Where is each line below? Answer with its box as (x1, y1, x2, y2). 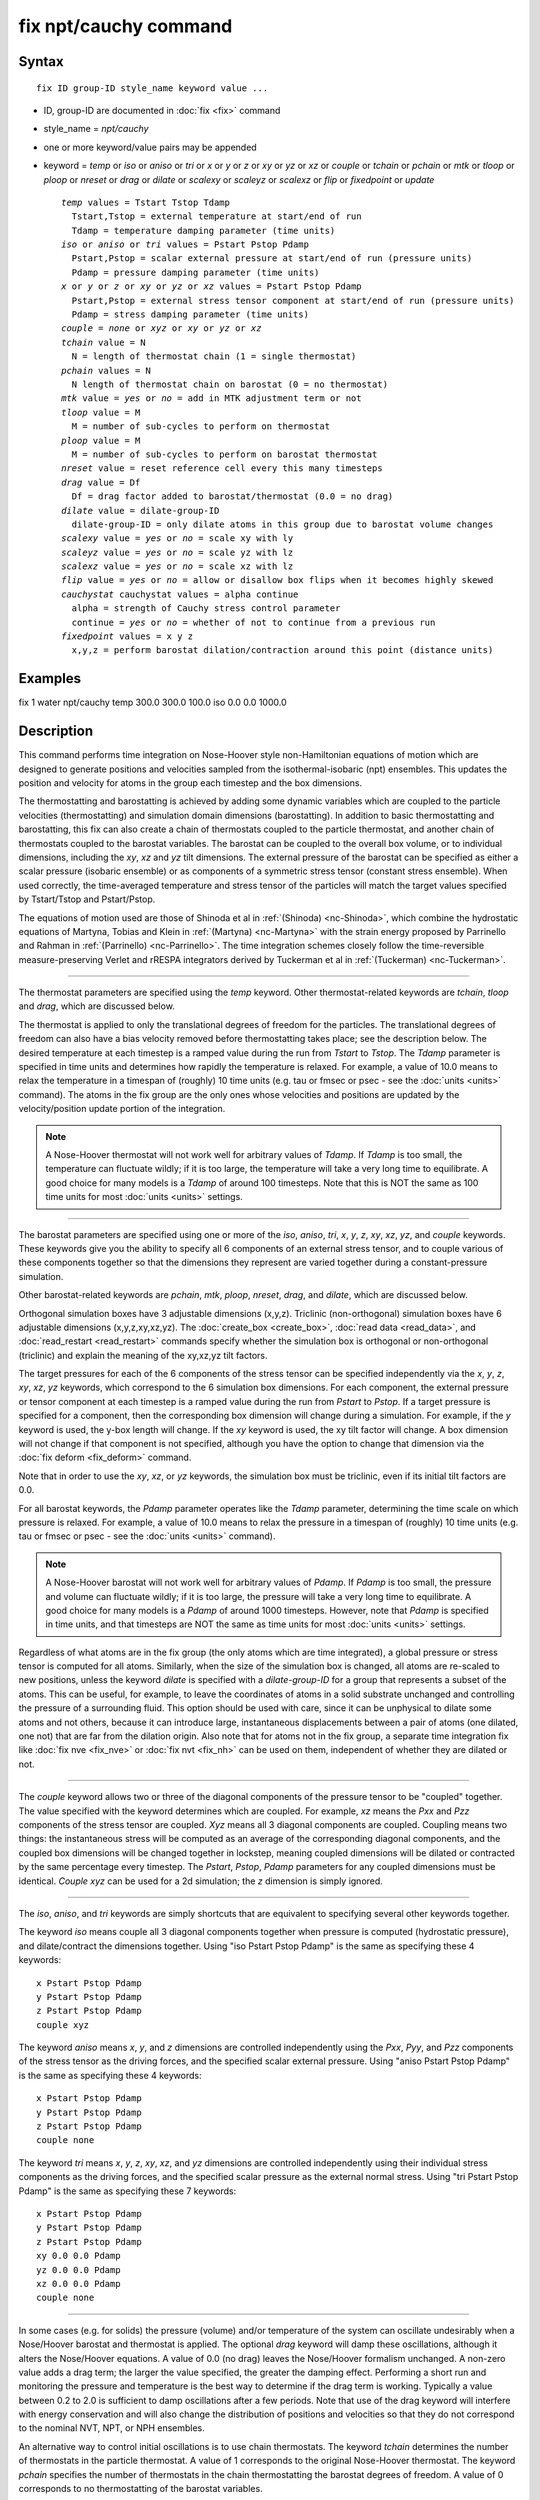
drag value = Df (61, 476, 141, 488)
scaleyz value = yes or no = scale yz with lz (61, 546, 294, 558)
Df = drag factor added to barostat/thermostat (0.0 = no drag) (71, 491, 394, 502)
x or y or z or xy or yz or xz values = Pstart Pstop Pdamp (61, 281, 362, 292)
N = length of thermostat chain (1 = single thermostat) (71, 351, 357, 362)
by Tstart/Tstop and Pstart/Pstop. (18, 893, 156, 905)
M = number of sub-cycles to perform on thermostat (71, 421, 330, 432)
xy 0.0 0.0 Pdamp (36, 2250, 121, 2262)
